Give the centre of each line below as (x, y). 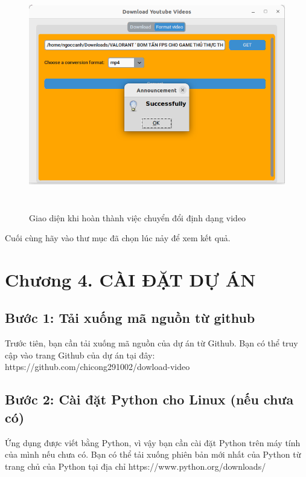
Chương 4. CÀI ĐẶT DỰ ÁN (130, 279)
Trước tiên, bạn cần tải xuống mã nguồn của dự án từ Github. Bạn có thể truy (151, 343)
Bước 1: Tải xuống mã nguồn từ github (130, 318)
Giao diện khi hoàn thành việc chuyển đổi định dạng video (138, 217)
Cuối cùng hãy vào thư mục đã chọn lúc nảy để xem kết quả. (118, 238)
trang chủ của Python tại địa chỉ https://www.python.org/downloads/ (135, 466)
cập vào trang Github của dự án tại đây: (80, 355)
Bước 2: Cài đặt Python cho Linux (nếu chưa (149, 399)
